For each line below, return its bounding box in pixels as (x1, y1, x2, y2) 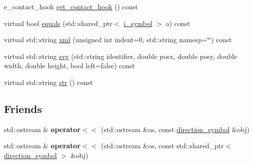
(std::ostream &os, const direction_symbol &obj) (101, 124, 250, 134)
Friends (4, 101, 42, 116)
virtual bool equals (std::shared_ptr (4, 18, 113, 28)
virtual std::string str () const (4, 77, 93, 87)
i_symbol (124, 18, 153, 28)
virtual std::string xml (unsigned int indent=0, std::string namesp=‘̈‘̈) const (4, 34, 232, 45)
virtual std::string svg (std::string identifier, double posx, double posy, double (4, 51, 237, 61)
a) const (166, 18, 190, 28)
